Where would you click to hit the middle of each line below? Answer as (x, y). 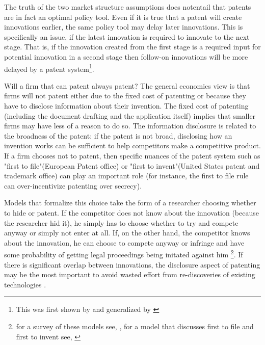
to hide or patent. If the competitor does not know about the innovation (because (131, 212)
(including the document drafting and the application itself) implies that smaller (130, 115)
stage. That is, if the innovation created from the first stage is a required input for (132, 47)
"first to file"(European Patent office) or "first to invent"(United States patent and (132, 165)
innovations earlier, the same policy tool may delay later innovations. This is (124, 27)
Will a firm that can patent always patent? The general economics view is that (127, 85)
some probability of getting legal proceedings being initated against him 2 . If (124, 254)
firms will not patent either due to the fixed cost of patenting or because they (125, 96)
